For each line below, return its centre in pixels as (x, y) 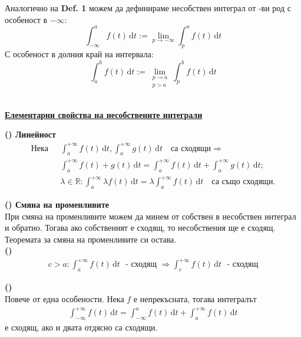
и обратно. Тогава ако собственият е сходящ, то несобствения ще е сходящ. (140, 228)
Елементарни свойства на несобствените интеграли (104, 114)
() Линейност (30, 134)
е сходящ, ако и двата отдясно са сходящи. (81, 327)
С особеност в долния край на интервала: (79, 54)
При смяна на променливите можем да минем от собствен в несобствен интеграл (150, 216)
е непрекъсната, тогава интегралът (195, 298)
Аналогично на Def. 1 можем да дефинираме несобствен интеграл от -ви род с (148, 8)
